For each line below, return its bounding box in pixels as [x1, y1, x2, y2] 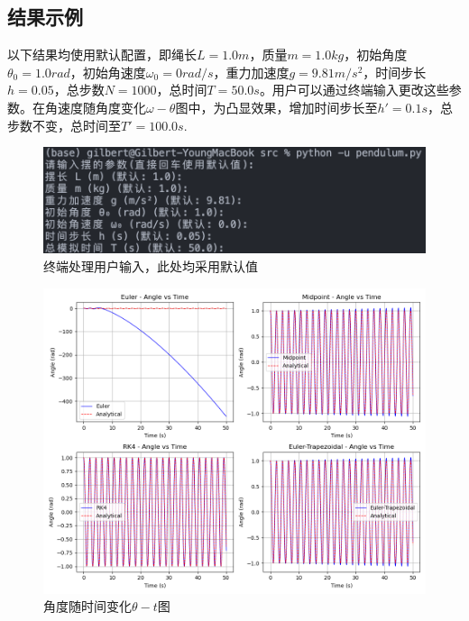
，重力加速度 [213, 62, 290, 81]
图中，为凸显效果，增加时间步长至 [175, 97, 378, 116]
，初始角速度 [69, 62, 146, 81]
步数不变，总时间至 [7, 115, 121, 134]
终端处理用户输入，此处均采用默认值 [43, 257, 258, 276]
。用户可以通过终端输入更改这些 [259, 80, 449, 99]
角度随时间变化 [43, 597, 132, 616]
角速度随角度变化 [44, 97, 146, 116]
